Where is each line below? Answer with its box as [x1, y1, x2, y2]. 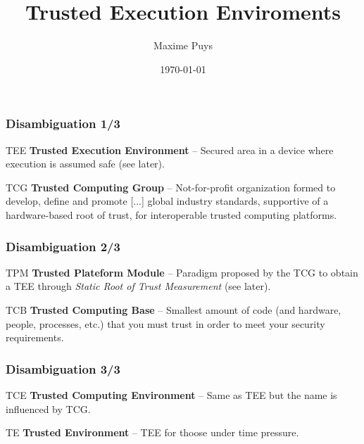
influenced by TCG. [6, 401, 91, 416]
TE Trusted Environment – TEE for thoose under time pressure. [6, 425, 299, 440]
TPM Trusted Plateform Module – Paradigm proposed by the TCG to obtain [6, 265, 358, 279]
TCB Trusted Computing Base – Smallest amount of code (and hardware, [6, 302, 341, 317]
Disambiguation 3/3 [6, 360, 120, 377]
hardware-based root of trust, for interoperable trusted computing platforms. [6, 207, 337, 222]
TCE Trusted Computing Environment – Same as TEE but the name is [6, 387, 337, 402]
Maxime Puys [153, 38, 213, 53]
